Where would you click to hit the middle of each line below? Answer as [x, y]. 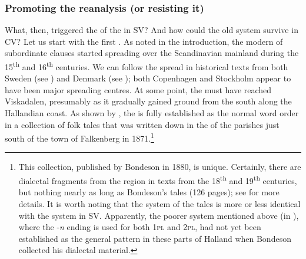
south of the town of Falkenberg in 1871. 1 [79, 137]
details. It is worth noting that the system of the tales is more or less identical [159, 203]
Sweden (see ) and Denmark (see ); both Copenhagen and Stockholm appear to [148, 78]
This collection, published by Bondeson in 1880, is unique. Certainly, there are [160, 167]
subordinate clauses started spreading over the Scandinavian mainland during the [152, 53]
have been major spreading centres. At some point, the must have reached [138, 89]
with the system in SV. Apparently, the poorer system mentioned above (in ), [159, 215]
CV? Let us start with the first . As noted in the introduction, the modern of [144, 41]
